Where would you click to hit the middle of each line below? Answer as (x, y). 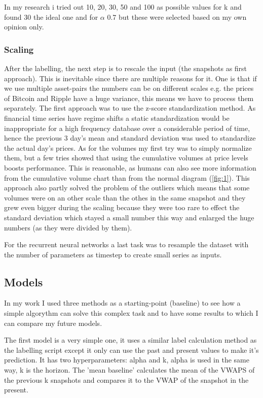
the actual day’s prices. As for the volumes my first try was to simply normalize (128, 147)
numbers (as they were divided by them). (68, 227)
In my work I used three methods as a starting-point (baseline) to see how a (122, 303)
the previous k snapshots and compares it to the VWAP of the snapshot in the (126, 379)
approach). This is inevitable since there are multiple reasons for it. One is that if (130, 78)
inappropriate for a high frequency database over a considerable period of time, (127, 128)
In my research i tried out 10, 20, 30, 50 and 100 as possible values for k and (123, 7)
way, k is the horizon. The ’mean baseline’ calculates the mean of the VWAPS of (129, 370)
